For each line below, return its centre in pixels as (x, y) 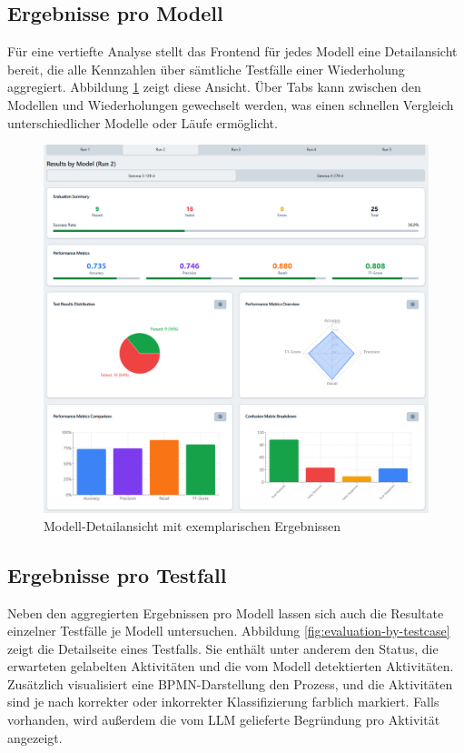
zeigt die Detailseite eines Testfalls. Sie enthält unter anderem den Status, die (223, 648)
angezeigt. (35, 737)
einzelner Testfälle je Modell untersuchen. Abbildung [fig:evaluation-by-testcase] (229, 631)
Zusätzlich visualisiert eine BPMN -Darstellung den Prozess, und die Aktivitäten (230, 683)
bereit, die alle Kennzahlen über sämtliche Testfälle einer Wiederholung (206, 69)
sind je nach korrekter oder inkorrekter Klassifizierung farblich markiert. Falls (223, 702)
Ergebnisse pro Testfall (117, 574)
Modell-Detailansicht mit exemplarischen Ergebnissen (193, 525)
